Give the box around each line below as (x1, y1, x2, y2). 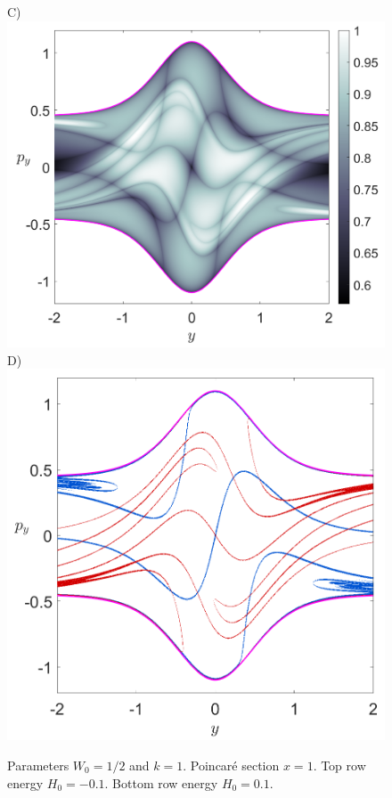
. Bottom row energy (104, 773, 218, 792)
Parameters (7, 756, 69, 774)
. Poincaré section (183, 756, 280, 774)
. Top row (313, 756, 366, 774)
